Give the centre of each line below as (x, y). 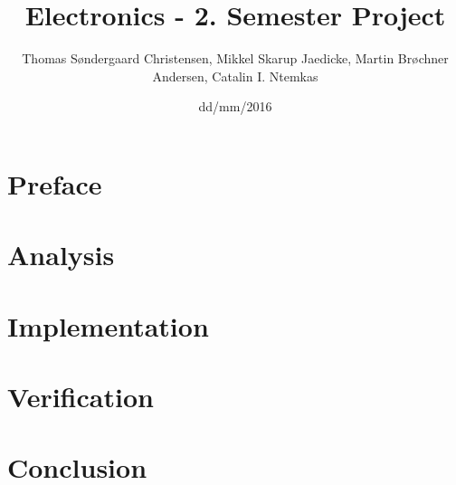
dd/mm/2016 (235, 106)
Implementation (108, 325)
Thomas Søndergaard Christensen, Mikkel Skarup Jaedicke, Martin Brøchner (235, 58)
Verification (81, 397)
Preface (55, 183)
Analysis (61, 255)
